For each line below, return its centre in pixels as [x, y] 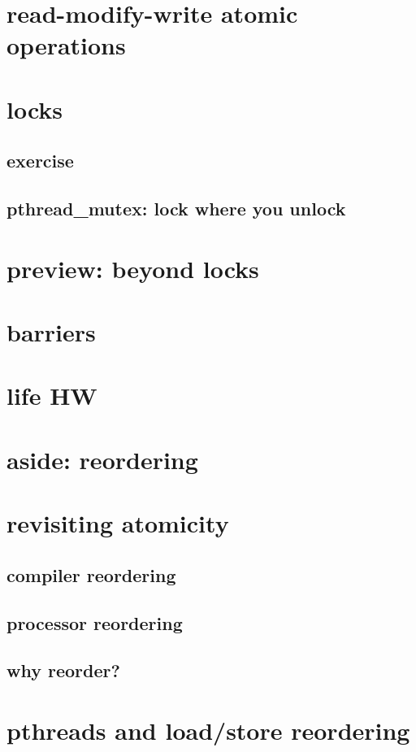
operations [66, 45]
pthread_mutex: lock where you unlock [176, 209]
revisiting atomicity [118, 523]
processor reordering [95, 622]
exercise [40, 161]
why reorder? [63, 670]
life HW [52, 396]
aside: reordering [102, 459]
